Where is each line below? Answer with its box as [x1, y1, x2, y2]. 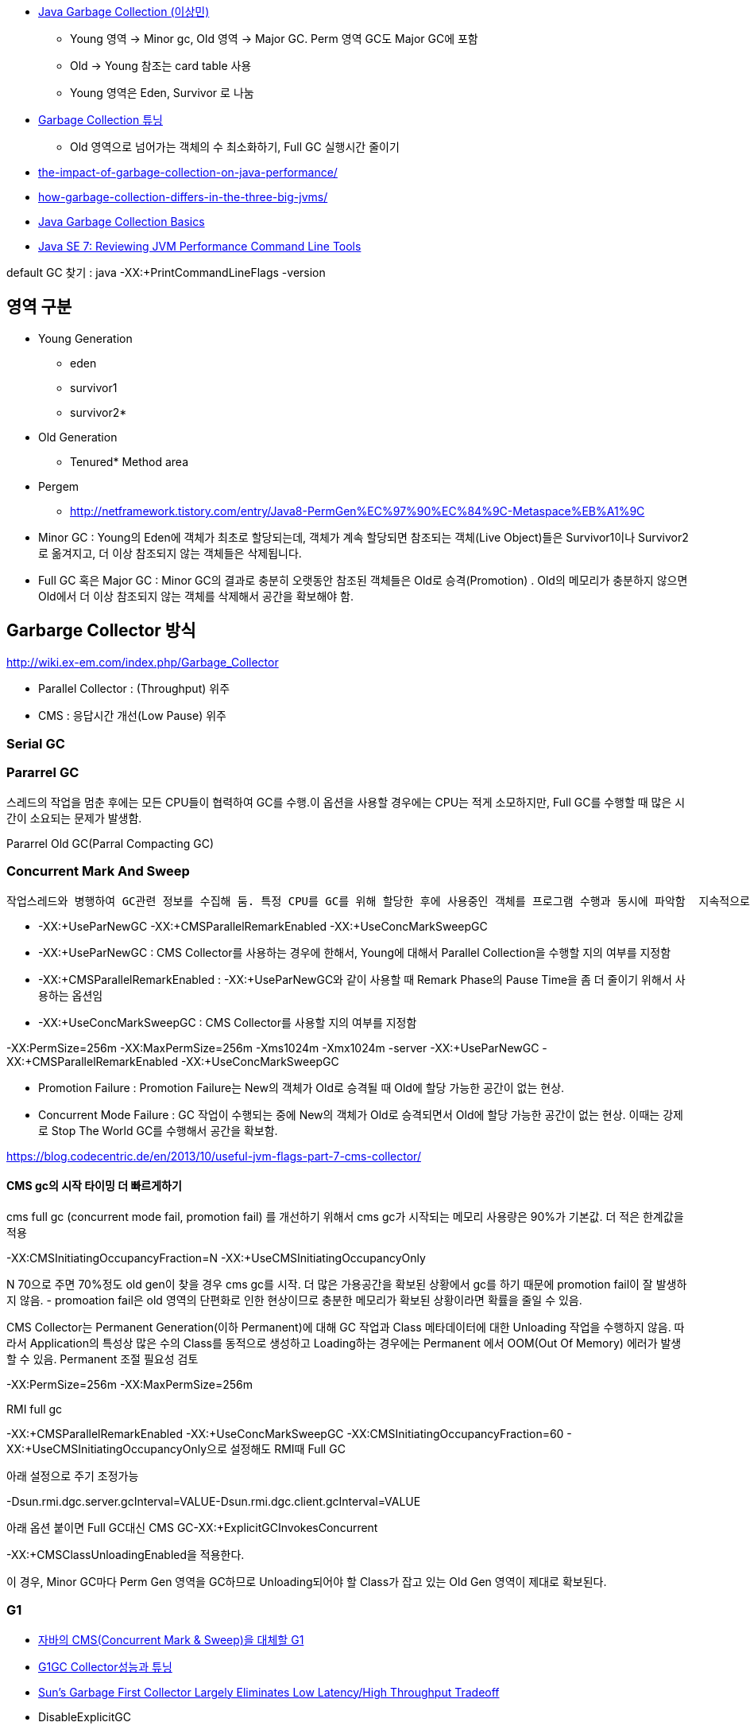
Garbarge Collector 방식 [6, 620, 196, 641]
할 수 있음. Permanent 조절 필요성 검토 [6, 1351, 199, 1366]
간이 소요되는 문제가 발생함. [6, 811, 142, 825]
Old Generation [38, 430, 118, 444]
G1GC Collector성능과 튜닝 [38, 1659, 172, 1674]
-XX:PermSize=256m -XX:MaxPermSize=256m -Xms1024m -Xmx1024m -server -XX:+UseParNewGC [6, 1040, 539, 1055]
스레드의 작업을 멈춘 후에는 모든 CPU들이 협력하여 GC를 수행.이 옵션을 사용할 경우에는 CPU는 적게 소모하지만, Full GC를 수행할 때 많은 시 [6, 795, 686, 809]
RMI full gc [6, 1401, 63, 1416]
